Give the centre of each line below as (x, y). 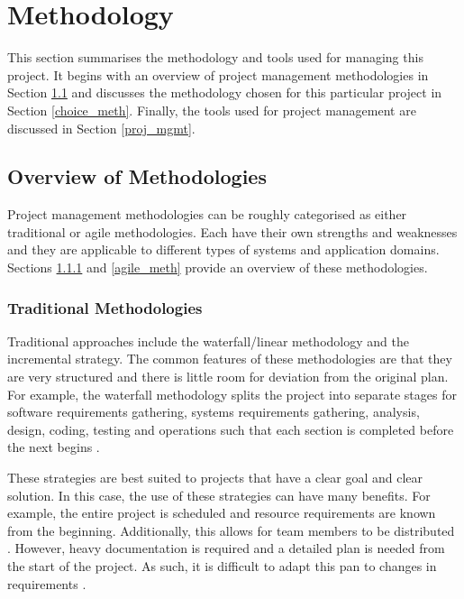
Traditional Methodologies (105, 307)
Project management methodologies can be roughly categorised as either (207, 214)
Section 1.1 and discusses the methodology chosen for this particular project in (225, 92)
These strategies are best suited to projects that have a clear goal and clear (215, 478)
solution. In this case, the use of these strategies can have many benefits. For (219, 495)
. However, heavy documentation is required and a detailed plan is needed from (226, 548)
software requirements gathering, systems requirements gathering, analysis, (214, 412)
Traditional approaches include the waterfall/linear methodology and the (208, 341)
